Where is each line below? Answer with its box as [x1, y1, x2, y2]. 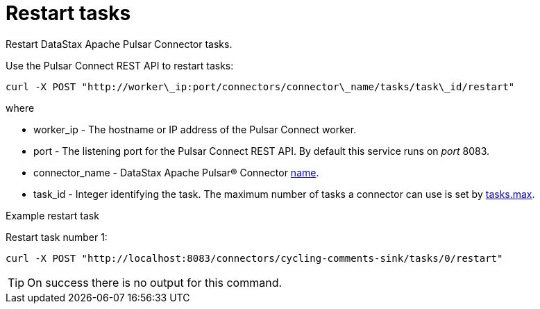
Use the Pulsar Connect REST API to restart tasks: [6, 59, 234, 72]
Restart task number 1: [6, 231, 108, 243]
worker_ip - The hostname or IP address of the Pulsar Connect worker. [33, 123, 357, 135]
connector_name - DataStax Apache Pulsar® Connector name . [33, 166, 319, 178]
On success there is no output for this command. [27, 275, 282, 290]
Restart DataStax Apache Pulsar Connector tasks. [6, 37, 233, 50]
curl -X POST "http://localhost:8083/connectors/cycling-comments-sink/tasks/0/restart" [6, 252, 503, 264]
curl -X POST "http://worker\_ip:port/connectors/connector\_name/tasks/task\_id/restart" [6, 81, 515, 92]
